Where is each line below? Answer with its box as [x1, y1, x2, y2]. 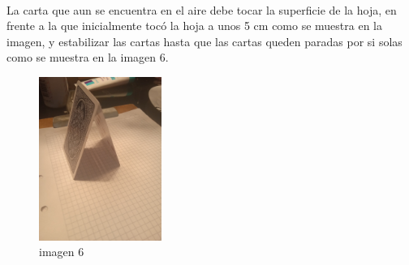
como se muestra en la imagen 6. [6, 49, 169, 66]
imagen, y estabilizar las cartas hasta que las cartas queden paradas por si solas [6, 32, 403, 49]
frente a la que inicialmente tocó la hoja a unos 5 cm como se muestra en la [6, 17, 383, 34]
